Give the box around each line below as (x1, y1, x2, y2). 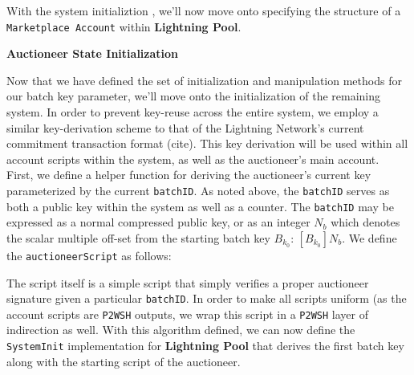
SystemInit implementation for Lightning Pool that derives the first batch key (6, 337, 404, 354)
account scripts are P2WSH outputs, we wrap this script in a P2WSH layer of (6, 305, 368, 322)
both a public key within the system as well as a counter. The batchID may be (6, 198, 394, 214)
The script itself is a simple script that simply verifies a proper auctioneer (6, 274, 369, 291)
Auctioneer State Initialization (6, 45, 179, 62)
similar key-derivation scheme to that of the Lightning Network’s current (6, 119, 364, 136)
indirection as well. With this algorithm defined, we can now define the (6, 321, 355, 338)
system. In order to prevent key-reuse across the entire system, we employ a (6, 104, 379, 120)
